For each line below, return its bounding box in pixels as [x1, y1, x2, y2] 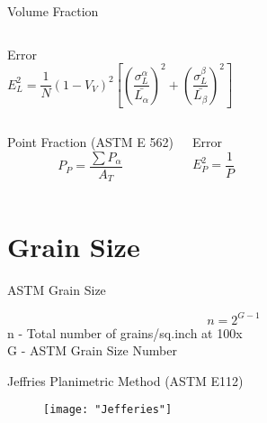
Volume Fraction [7, 2, 99, 20]
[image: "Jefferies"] [43, 403, 173, 417]
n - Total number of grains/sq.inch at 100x [7, 323, 243, 342]
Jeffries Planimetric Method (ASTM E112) [7, 371, 244, 390]
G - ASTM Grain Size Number [7, 341, 177, 360]
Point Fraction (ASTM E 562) [7, 133, 174, 152]
